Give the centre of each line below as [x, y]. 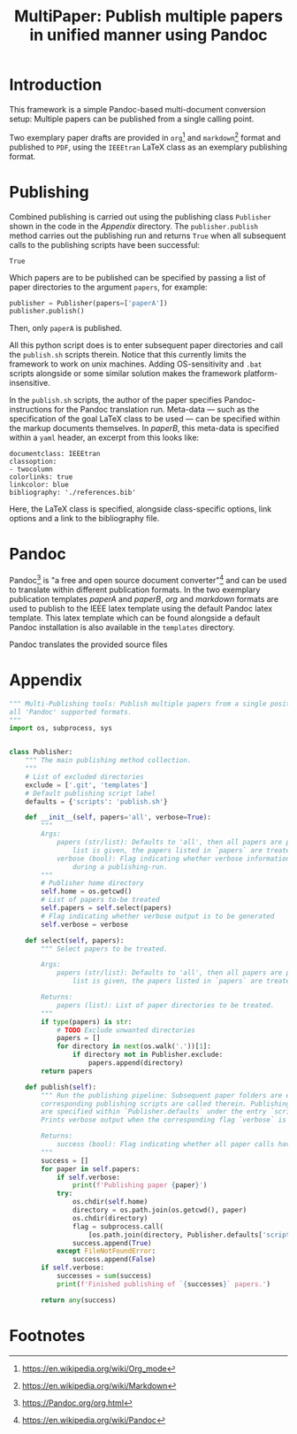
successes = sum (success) [104, 1276]
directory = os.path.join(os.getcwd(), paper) [160, 1210]
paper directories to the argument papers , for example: [108, 287]
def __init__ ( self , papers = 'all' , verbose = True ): [118, 817]
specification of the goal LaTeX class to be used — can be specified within [145, 419]
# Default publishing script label [91, 793]
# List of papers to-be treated [101, 900]
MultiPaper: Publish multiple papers [148, 16]
